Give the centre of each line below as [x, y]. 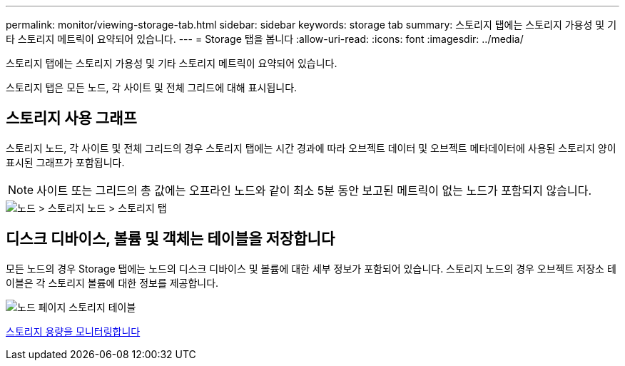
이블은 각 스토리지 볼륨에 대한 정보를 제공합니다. [112, 283]
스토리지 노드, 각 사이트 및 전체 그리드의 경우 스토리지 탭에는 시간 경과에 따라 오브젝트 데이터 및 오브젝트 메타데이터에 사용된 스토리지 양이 [311, 148]
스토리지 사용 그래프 [71, 118]
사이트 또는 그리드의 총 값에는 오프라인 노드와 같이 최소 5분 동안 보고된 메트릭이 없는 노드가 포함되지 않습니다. [314, 190]
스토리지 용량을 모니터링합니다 [73, 331]
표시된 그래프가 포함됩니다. [65, 162]
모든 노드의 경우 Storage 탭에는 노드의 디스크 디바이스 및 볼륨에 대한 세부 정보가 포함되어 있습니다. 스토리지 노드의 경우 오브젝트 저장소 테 [311, 268]
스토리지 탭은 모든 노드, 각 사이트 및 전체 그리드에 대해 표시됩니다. [152, 87]
